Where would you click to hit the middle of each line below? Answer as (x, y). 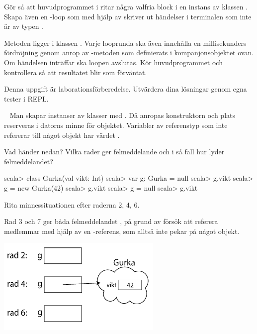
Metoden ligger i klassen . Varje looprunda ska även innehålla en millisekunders (125, 43)
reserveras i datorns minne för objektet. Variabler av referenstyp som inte (116, 125)
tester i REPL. (26, 98)
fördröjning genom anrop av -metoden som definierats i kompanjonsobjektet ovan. (129, 53)
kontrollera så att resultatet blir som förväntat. (76, 72)
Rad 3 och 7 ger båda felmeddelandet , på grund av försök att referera (111, 221)
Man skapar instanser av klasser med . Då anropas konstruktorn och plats (122, 115)
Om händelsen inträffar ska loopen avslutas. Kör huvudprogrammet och (113, 62)
